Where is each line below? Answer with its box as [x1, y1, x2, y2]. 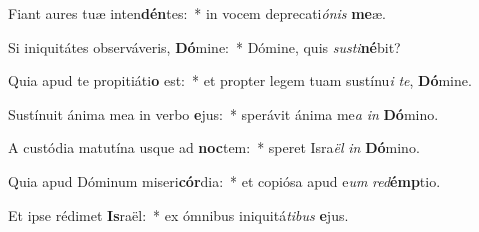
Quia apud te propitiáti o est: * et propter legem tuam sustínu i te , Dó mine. [8, 70, 472, 91]
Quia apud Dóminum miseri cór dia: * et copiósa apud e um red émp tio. [8, 170, 441, 191]
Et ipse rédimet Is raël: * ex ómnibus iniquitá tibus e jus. [8, 204, 349, 225]
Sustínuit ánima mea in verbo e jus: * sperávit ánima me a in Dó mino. [8, 103, 439, 124]
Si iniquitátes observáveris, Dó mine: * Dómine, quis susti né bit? [8, 36, 401, 57]
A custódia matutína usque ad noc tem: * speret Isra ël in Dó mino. [8, 137, 420, 158]
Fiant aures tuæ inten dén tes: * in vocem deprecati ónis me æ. [8, 3, 386, 23]
